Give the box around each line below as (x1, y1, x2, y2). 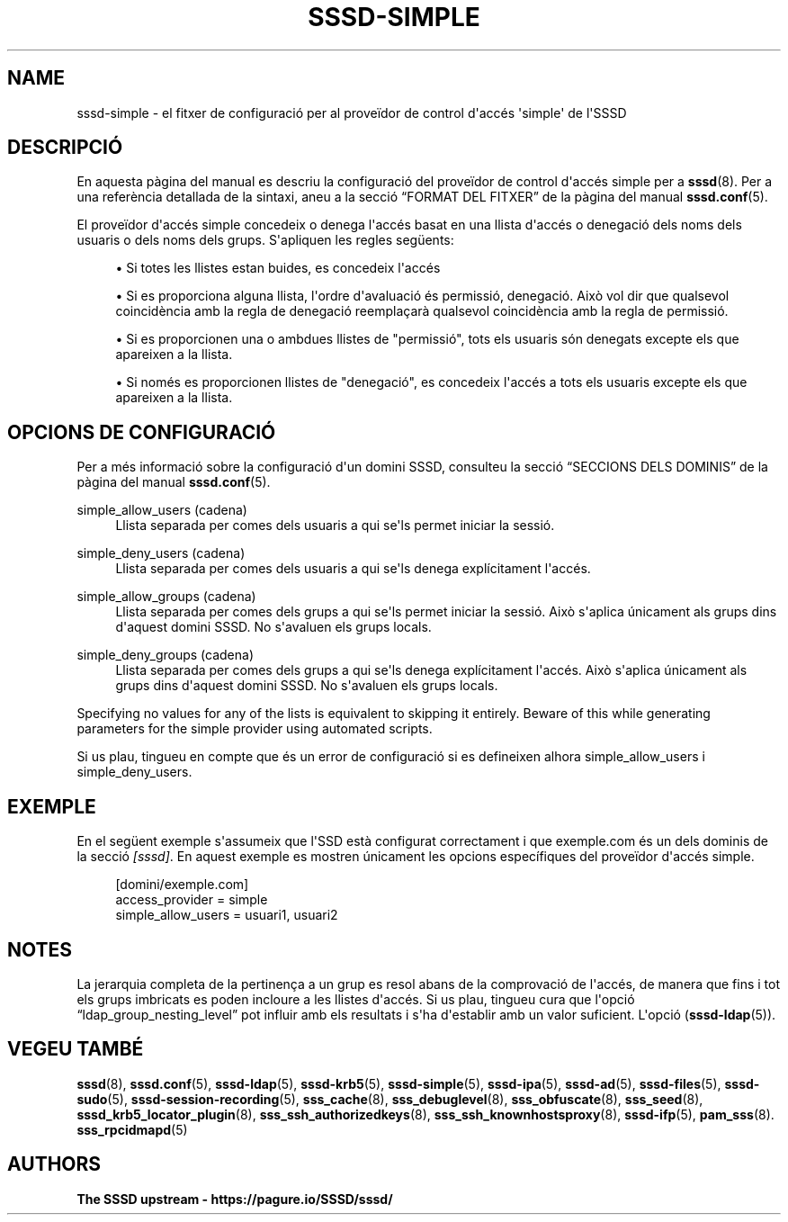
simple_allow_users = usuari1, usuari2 (115, 907, 338, 923)
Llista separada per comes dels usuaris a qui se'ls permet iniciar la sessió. (115, 517, 555, 534)
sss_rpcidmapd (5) (76, 1121, 188, 1137)
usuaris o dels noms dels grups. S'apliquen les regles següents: (76, 232, 454, 248)
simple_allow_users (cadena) (76, 502, 247, 518)
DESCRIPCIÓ (7, 136, 123, 159)
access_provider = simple (115, 892, 268, 908)
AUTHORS (7, 1153, 102, 1176)
